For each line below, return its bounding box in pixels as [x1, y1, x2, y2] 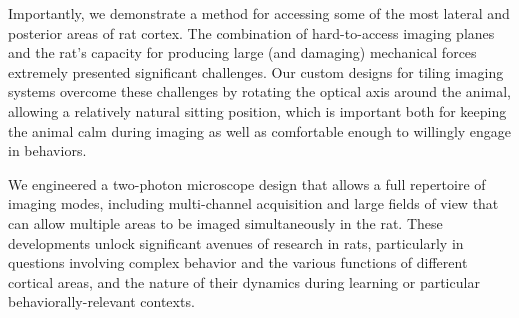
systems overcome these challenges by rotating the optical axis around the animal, [8, 81, 511, 102]
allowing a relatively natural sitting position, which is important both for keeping [8, 100, 507, 121]
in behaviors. [8, 140, 87, 161]
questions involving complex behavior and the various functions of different [8, 252, 468, 273]
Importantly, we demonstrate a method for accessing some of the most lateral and [8, 3, 510, 23]
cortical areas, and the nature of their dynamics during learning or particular [8, 271, 480, 292]
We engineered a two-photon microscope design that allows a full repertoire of [8, 173, 486, 194]
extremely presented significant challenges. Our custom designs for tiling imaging [8, 61, 504, 82]
